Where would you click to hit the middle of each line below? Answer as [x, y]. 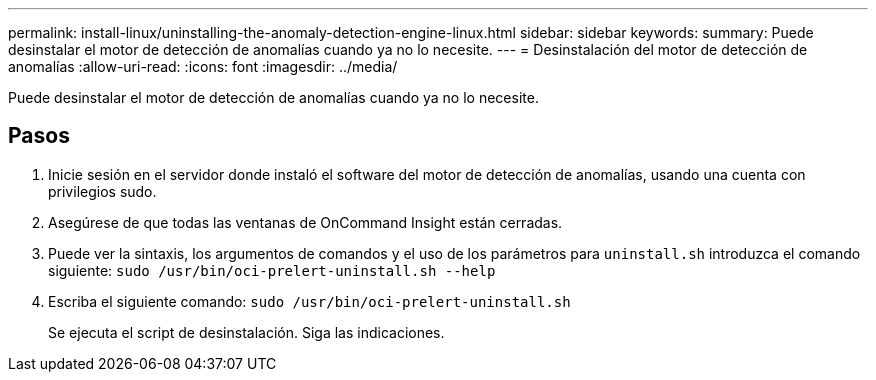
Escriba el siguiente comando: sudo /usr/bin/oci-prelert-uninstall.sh [309, 301]
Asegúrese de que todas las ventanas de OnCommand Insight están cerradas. [305, 222]
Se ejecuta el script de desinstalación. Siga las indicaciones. [246, 332]
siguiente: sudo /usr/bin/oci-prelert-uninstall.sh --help [272, 270]
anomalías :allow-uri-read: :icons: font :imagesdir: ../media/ [203, 66]
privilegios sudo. [102, 191]
